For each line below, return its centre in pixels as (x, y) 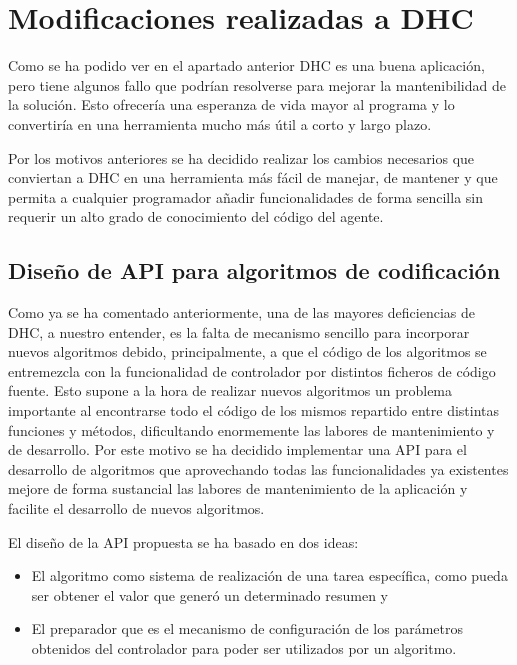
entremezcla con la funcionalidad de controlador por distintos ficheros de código (252, 370)
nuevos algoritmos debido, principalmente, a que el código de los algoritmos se (247, 351)
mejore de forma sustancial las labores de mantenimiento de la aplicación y (238, 488)
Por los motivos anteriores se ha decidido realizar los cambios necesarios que (241, 157)
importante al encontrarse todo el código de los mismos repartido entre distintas (254, 410)
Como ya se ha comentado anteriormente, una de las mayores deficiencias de (242, 312)
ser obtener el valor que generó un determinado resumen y (209, 594)
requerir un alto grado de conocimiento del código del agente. (196, 216)
